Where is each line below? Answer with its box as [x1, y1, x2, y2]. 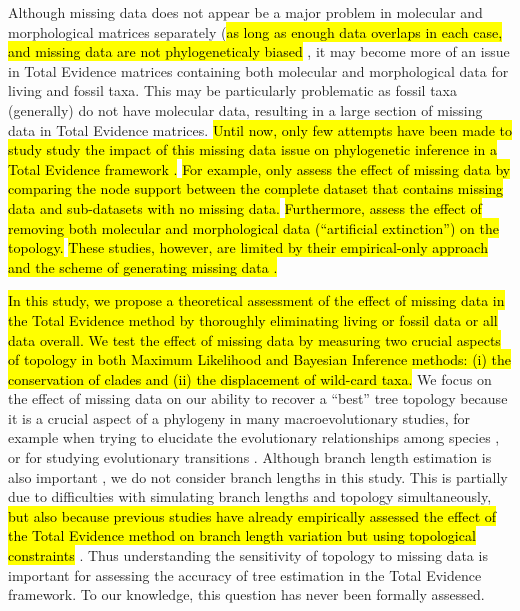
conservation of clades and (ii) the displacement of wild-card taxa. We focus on [8, 368, 492, 389]
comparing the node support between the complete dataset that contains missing [8, 178, 504, 199]
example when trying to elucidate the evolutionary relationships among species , [8, 427, 500, 448]
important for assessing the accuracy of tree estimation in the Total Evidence [8, 564, 482, 585]
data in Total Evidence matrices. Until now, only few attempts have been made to [8, 119, 512, 140]
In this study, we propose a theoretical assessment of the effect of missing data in [8, 290, 505, 311]
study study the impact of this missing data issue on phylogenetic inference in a [8, 139, 498, 160]
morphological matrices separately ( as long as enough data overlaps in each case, [8, 21, 503, 42]
